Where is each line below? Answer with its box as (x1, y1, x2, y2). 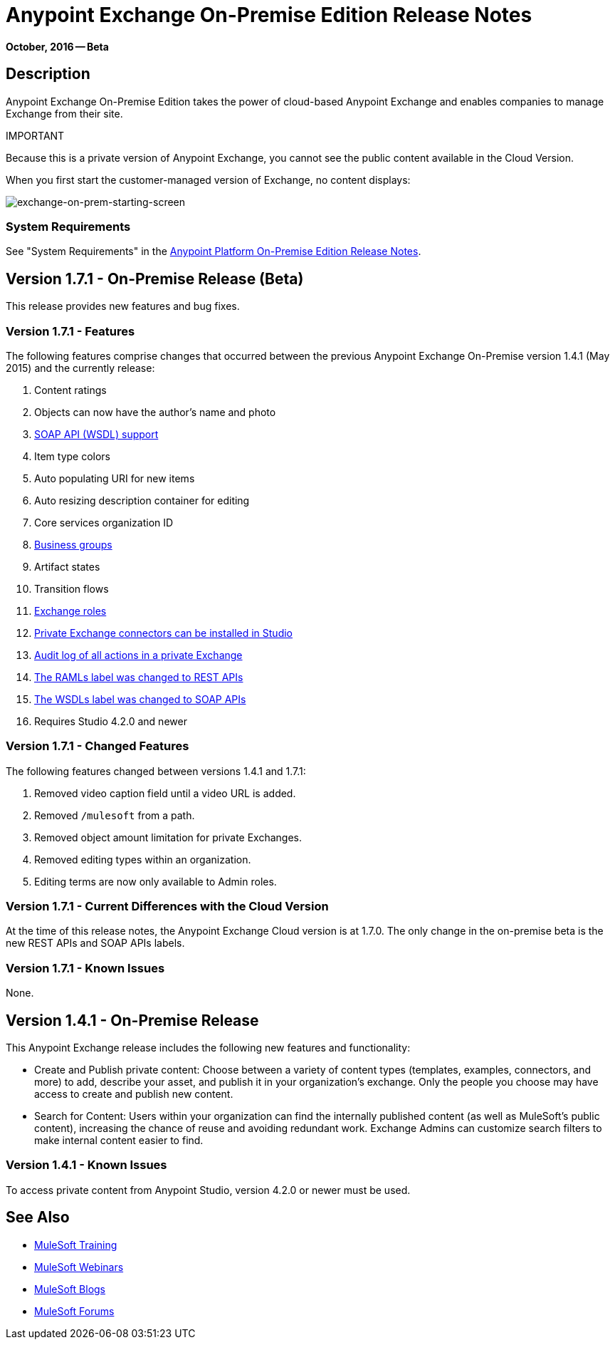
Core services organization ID (34, 516, 174, 529)
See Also (6, 1208, 70, 1227)
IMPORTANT (6, 129, 65, 142)
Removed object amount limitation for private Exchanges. (34, 831, 303, 843)
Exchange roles (34, 604, 107, 617)
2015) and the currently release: (6, 361, 155, 374)
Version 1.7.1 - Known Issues (6, 960, 165, 975)
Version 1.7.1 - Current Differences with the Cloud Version (6, 899, 329, 914)
